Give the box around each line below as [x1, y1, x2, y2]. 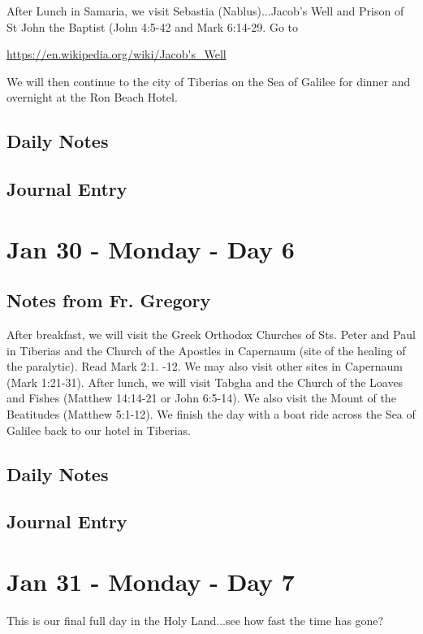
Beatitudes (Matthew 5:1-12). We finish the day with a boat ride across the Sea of [6, 406, 416, 423]
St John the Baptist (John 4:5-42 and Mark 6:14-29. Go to [6, 18, 298, 35]
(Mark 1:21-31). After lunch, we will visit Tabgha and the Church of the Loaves [6, 373, 404, 390]
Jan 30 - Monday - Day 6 [6, 232, 295, 265]
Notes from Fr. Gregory [6, 288, 211, 313]
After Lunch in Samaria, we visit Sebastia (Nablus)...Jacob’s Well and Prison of [6, 2, 404, 19]
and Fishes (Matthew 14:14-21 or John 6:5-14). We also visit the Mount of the [6, 389, 396, 406]
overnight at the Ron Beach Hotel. [6, 89, 178, 106]
